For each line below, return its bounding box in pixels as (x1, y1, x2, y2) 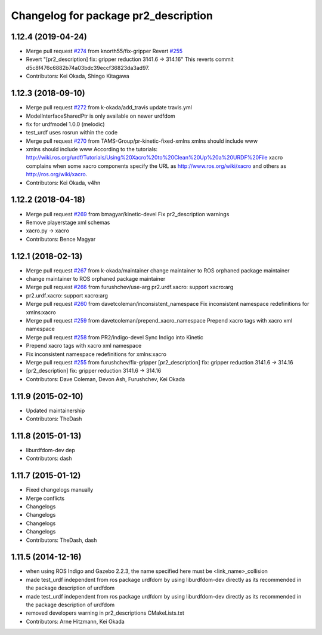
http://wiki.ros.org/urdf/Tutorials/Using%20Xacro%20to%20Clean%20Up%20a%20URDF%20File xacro (26, 154, 283, 161)
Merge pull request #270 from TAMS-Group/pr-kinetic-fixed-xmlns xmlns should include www (26, 137, 258, 145)
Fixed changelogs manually (26, 486, 94, 493)
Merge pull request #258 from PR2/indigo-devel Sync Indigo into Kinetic (26, 333, 204, 340)
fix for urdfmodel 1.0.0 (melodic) (26, 120, 105, 128)
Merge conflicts (26, 495, 65, 502)
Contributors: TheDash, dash (26, 536, 97, 544)
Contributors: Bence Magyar (26, 235, 96, 243)
